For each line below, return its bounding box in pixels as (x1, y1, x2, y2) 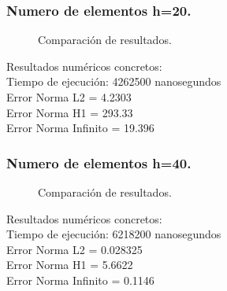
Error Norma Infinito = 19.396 (6, 120, 154, 136)
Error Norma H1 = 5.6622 (6, 256, 133, 273)
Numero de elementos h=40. (6, 153, 192, 172)
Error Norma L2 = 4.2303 (6, 89, 132, 105)
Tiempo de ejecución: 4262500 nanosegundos (6, 73, 221, 90)
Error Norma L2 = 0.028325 (6, 241, 143, 257)
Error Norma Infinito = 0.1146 (6, 271, 154, 288)
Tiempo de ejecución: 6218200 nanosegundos (6, 226, 221, 242)
